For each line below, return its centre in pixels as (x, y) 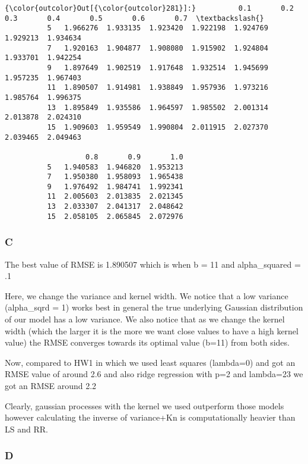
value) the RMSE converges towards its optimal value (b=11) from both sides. (147, 342)
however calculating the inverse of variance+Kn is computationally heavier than (150, 417)
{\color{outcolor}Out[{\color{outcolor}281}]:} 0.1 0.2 (149, 8)
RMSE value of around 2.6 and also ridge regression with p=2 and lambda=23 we (154, 374)
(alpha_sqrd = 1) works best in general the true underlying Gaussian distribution (154, 307)
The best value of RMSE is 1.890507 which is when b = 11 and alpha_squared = (153, 264)
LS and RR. (26, 429)
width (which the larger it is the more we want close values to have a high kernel (152, 330)
